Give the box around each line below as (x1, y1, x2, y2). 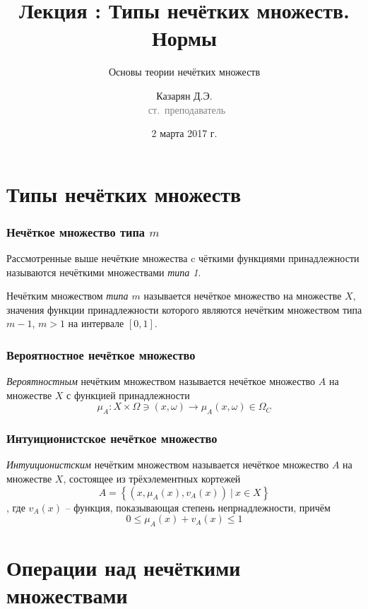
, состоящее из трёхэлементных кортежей (63, 471, 241, 486)
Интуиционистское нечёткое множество (6, 430, 218, 447)
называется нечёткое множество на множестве (143, 288, 342, 303)
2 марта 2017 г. (151, 126, 218, 141)
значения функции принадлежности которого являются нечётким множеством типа (6, 302, 362, 317)
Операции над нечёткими (6, 553, 241, 582)
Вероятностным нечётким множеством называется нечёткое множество (6, 374, 316, 389)
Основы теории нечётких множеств (108, 64, 261, 79)
